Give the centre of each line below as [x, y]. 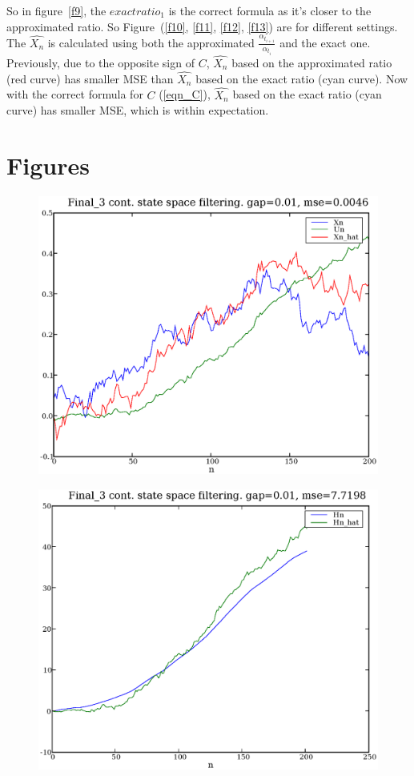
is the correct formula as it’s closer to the [270, 10]
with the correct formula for [75, 94]
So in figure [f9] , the [56, 10]
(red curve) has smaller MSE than [90, 78]
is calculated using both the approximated [151, 42]
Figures [48, 165]
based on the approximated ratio [312, 63]
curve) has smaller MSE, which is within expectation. [138, 110]
